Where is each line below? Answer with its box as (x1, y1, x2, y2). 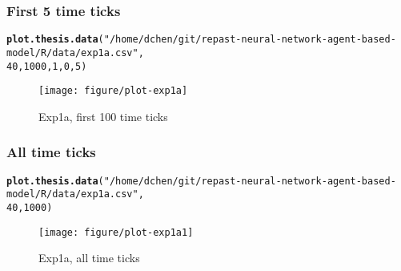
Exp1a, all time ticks (38, 249, 140, 266)
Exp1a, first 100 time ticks (38, 107, 168, 124)
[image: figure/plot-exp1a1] (38, 226, 194, 238)
